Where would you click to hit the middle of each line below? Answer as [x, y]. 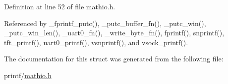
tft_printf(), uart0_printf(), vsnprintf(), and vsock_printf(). [96, 42]
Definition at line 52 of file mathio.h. [60, 6]
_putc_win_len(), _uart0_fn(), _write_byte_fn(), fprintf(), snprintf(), [114, 33]
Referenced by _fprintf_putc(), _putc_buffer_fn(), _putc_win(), [105, 23]
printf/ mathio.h [28, 75]
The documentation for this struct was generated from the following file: [114, 59]
